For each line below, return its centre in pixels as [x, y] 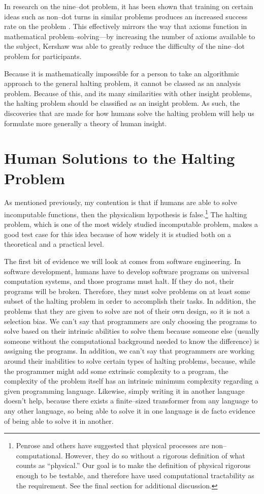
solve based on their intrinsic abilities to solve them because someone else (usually [132, 331]
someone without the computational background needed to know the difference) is [132, 341]
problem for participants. [43, 56]
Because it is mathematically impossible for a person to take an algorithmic [122, 73]
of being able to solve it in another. [59, 420]
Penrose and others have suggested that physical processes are [112, 445]
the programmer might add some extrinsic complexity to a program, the [116, 371]
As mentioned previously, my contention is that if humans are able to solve [121, 202]
